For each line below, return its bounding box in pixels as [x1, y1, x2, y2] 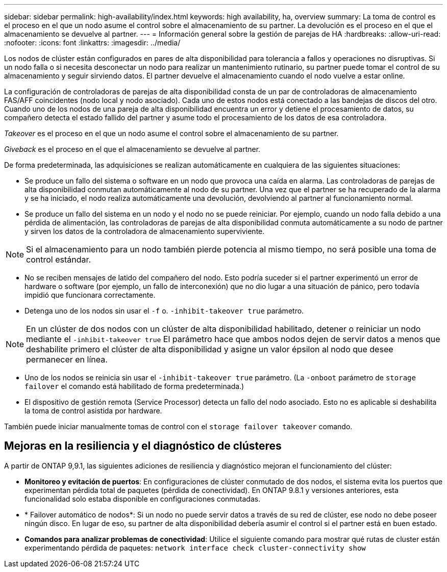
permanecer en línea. [26, 354, 108, 365]
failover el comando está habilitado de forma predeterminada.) [24, 382, 244, 391]
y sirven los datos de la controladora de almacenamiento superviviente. [24, 227, 265, 236]
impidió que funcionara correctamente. [24, 291, 156, 299]
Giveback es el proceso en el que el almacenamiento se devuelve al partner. [4, 145, 261, 153]
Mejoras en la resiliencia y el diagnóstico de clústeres [4, 439, 282, 453]
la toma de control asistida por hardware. [24, 406, 162, 415]
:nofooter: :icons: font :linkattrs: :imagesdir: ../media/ [4, 38, 181, 47]
